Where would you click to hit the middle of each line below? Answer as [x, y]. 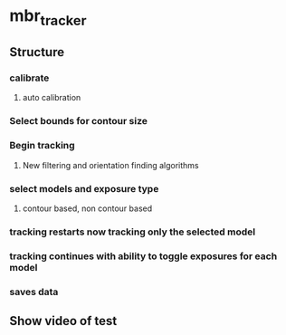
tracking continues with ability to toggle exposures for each [143, 256]
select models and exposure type [84, 188]
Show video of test [63, 321]
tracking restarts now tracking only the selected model [133, 232]
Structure [37, 52]
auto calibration [52, 98]
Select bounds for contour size [78, 121]
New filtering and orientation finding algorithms [110, 165]
